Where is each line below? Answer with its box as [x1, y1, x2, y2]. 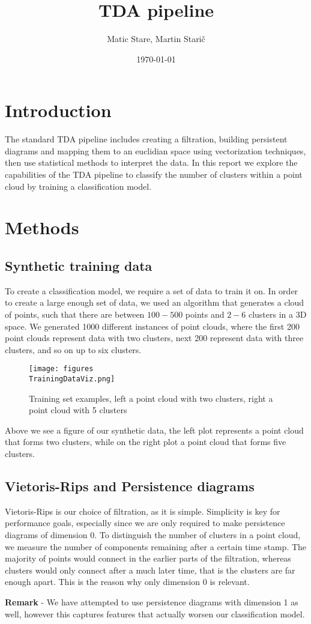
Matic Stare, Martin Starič [107, 32, 205, 45]
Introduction [5, 98, 112, 123]
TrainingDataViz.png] [29, 375, 115, 384]
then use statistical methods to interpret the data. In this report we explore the [5, 156, 298, 169]
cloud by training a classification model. [5, 180, 152, 192]
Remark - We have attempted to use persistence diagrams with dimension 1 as [5, 596, 298, 608]
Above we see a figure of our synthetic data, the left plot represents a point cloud [5, 423, 304, 436]
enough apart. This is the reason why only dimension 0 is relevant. [5, 575, 250, 588]
